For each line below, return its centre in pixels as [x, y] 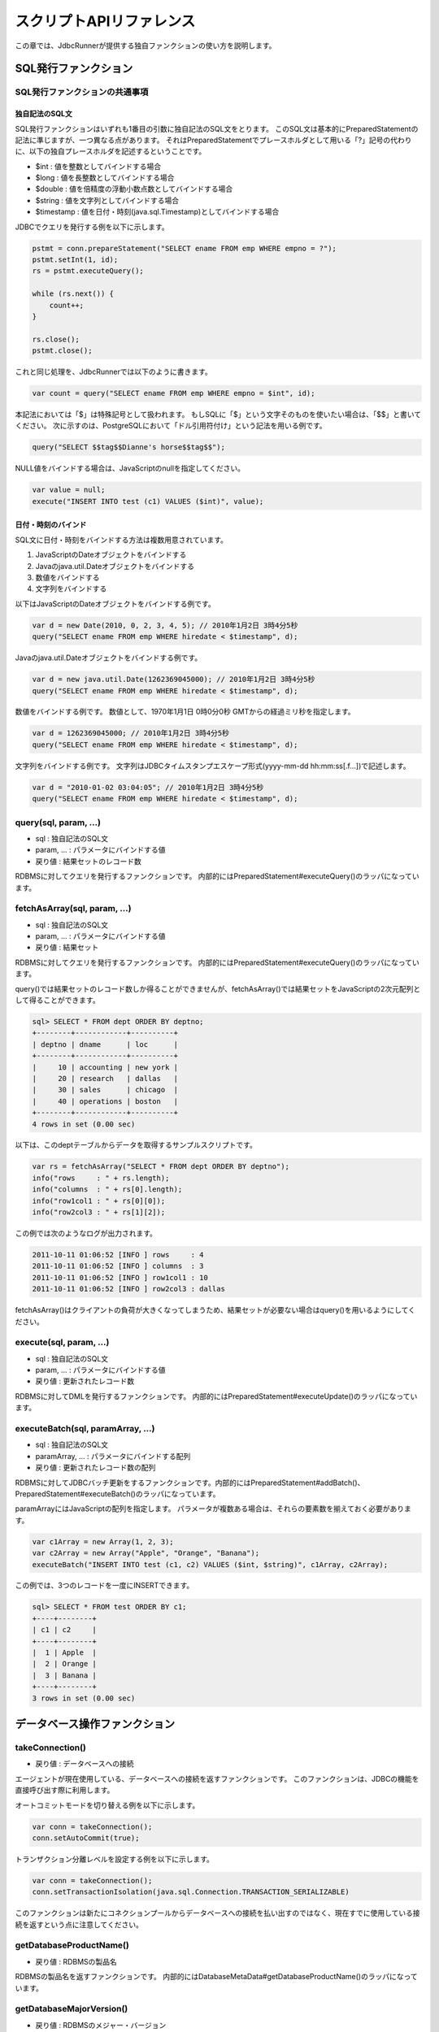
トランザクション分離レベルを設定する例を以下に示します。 [115, 1859]
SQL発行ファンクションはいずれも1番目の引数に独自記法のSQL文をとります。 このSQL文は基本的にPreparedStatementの [217, 128]
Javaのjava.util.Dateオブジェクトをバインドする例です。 [109, 658]
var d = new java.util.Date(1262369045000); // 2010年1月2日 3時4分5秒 [174, 680]
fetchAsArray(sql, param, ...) [73, 909]
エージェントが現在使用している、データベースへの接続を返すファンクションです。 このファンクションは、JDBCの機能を [217, 1778]
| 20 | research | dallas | [105, 1078]
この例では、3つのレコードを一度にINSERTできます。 [104, 1586]
